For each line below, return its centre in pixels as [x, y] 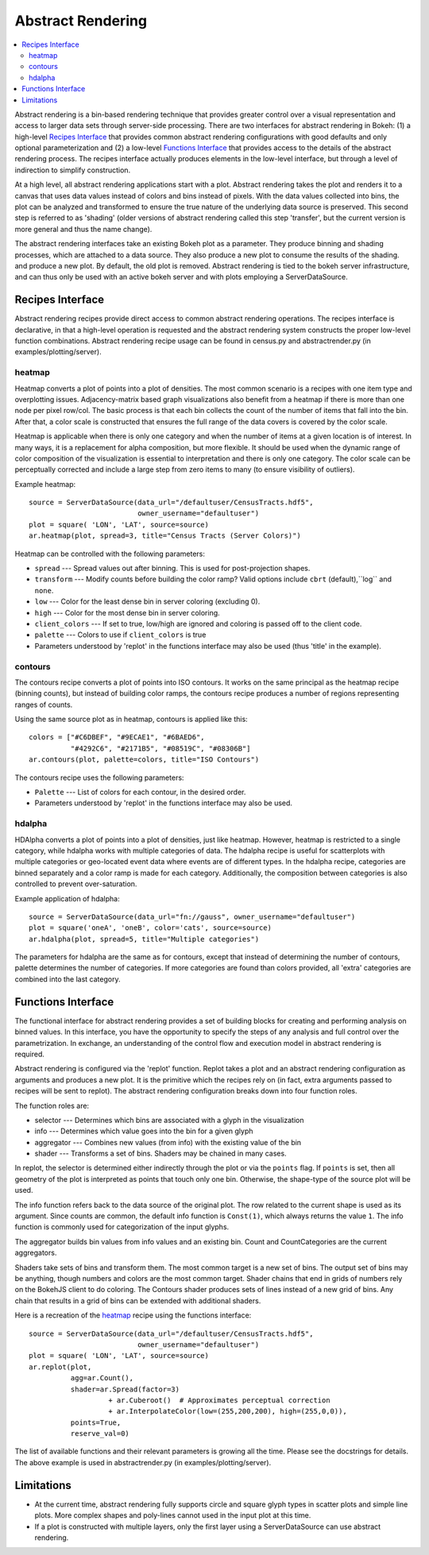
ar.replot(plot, [60, 1367]
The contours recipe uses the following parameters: [99, 777]
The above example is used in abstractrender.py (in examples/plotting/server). [143, 1462]
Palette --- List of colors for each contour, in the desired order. [140, 792]
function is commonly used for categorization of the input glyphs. [122, 1227]
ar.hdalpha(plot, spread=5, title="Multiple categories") [144, 939]
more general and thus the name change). [83, 229]
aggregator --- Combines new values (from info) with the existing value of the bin [168, 1142]
